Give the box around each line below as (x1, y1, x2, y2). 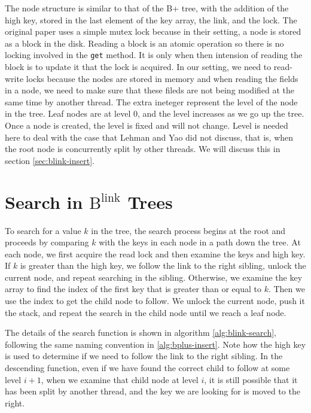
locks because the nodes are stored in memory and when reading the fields (26, 72, 298, 84)
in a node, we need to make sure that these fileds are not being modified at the (5, 84, 295, 96)
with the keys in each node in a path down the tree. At (99, 236, 301, 248)
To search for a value (5, 224, 81, 236)
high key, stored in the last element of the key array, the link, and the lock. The (5, 13, 297, 26)
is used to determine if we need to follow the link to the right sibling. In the (5, 350, 283, 362)
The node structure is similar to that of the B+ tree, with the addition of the (5, 2, 289, 14)
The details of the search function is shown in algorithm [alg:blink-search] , (5, 326, 276, 339)
